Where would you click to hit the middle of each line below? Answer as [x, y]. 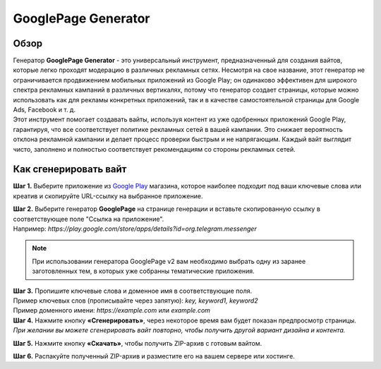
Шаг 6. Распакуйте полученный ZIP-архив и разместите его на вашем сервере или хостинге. [154, 356]
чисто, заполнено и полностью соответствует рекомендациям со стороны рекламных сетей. [154, 149]
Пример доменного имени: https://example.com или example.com [112, 310]
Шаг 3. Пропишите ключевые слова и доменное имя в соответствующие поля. [133, 291]
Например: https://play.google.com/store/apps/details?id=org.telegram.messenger [135, 229]
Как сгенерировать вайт [70, 169]
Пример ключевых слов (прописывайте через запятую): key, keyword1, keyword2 [135, 301]
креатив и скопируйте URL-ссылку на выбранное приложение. [108, 196]
